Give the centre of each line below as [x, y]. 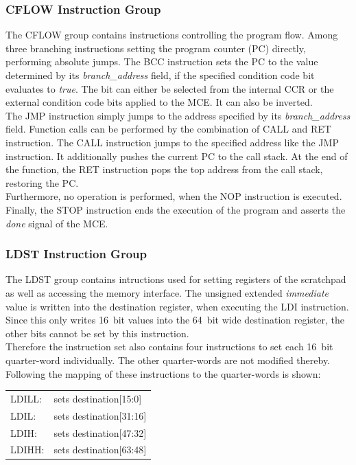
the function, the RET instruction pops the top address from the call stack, [164, 169]
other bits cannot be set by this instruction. [97, 333]
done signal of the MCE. [57, 223]
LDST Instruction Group [76, 254]
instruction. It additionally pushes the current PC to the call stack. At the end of [177, 156]
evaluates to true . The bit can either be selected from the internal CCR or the [170, 88]
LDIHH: [27, 450]
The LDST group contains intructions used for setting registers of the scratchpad [176, 279]
